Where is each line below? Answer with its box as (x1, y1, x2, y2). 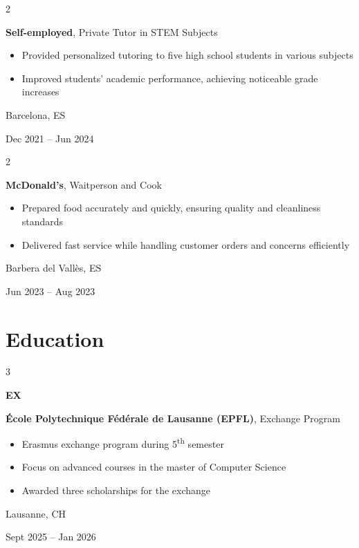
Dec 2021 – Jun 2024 (6, 131, 94, 145)
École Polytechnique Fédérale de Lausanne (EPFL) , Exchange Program (6, 410, 340, 425)
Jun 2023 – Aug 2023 (6, 283, 95, 298)
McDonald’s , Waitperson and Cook (6, 177, 162, 191)
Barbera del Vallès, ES (6, 261, 102, 275)
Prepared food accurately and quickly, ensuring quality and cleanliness (21, 200, 321, 215)
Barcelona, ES (6, 107, 66, 122)
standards (21, 214, 64, 228)
